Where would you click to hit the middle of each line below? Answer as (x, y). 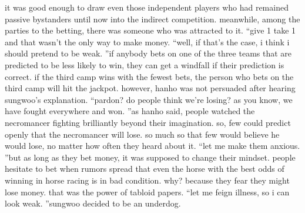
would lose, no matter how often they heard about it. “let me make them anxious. (152, 146)
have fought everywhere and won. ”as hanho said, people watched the (130, 111)
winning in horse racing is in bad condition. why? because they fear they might (147, 180)
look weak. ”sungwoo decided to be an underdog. (93, 203)
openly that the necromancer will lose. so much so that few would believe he (142, 134)
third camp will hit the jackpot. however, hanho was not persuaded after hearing (150, 88)
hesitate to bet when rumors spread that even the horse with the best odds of (145, 169)
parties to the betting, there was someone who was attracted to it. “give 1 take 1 (150, 30)
